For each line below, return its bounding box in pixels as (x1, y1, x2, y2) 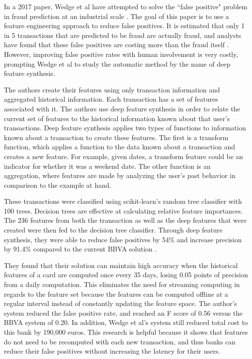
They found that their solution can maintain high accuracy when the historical (4, 260, 238, 270)
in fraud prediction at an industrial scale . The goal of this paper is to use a (4, 11, 229, 21)
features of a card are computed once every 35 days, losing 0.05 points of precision (4, 269, 248, 280)
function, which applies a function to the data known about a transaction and (4, 142, 236, 152)
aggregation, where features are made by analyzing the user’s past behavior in (4, 170, 236, 180)
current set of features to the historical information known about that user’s (4, 113, 230, 123)
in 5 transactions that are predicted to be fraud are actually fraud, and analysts (4, 30, 241, 40)
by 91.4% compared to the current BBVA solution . (4, 244, 157, 254)
